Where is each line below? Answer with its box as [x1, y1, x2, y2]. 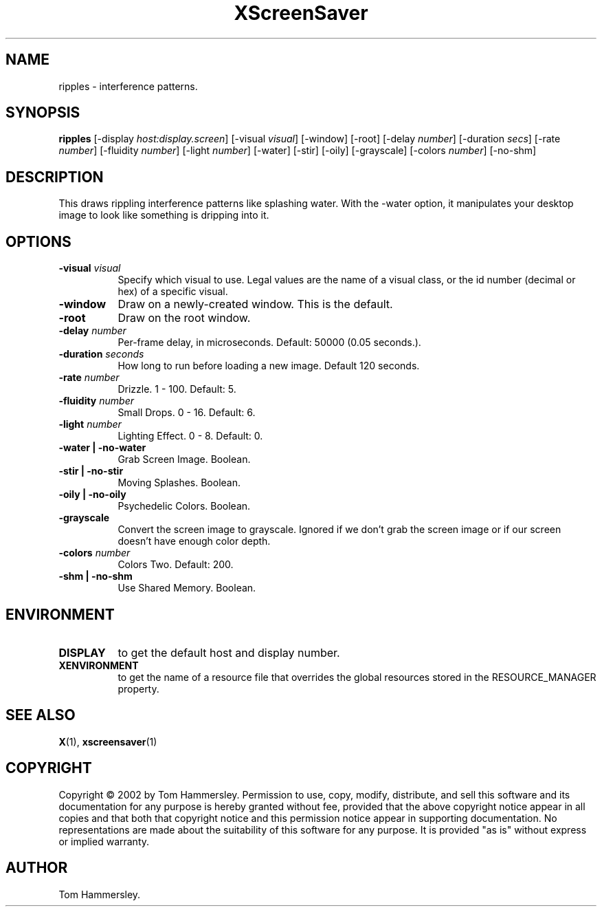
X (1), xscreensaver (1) [58, 735, 157, 748]
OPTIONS [5, 232, 71, 250]
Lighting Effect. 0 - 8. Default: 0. [118, 430, 263, 442]
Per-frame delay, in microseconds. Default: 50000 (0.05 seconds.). [118, 336, 421, 349]
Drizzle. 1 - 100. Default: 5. [118, 383, 236, 395]
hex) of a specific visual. [118, 285, 228, 298]
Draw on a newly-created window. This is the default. [118, 297, 393, 312]
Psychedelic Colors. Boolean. [118, 500, 251, 512]
